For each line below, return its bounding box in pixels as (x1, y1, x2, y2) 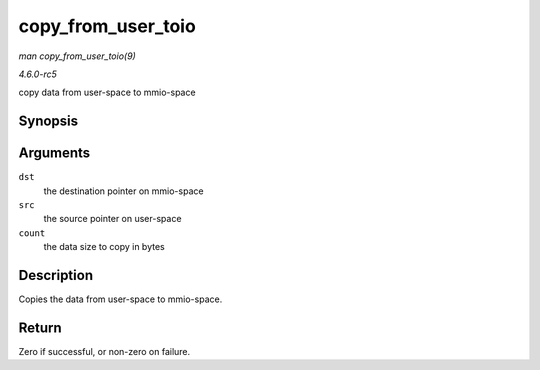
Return (18, 319, 62, 336)
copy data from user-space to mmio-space (18, 86, 196, 99)
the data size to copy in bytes (43, 241, 165, 253)
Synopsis (18, 113, 79, 130)
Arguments (18, 145, 91, 162)
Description (18, 267, 94, 284)
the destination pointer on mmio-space (43, 185, 204, 197)
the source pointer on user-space (43, 213, 182, 225)
